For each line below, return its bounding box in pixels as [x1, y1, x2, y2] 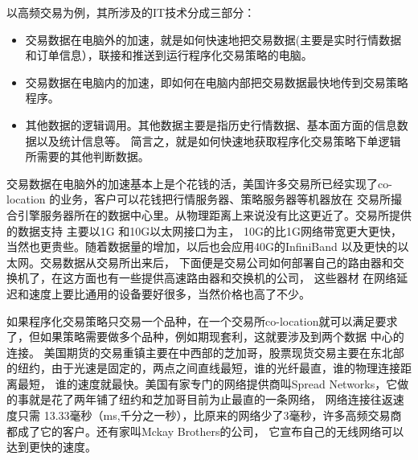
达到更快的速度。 [6, 438, 96, 455]
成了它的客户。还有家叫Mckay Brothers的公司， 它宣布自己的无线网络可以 [17, 422, 404, 439]
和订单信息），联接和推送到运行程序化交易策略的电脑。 [25, 47, 313, 64]
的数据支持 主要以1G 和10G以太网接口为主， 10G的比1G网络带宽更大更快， [6, 222, 402, 239]
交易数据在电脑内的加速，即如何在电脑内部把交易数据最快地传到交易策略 [25, 73, 408, 90]
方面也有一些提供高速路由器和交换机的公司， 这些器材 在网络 [73, 269, 397, 286]
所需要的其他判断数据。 [25, 148, 150, 165]
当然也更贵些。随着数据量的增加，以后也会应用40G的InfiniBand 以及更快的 [6, 238, 398, 255]
